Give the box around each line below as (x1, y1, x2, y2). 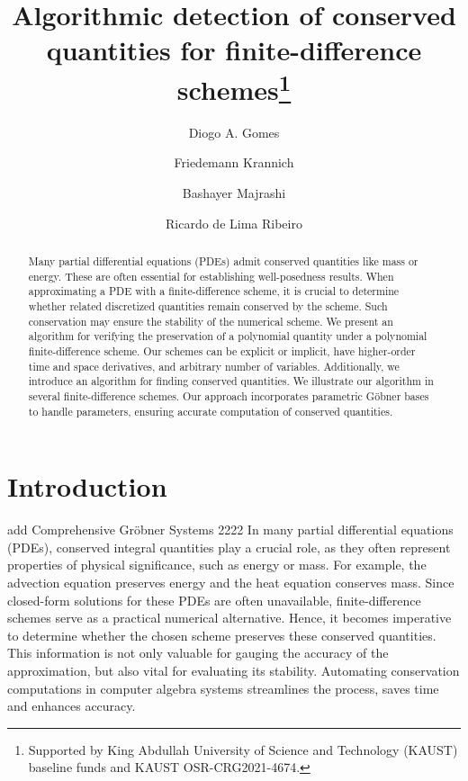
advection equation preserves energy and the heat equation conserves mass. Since (7, 572, 454, 591)
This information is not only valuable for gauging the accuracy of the (7, 643, 389, 662)
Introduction (7, 468, 167, 505)
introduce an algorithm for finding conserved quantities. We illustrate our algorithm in (28, 373, 434, 389)
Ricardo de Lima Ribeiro (166, 213, 302, 232)
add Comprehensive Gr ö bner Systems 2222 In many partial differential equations (7, 520, 454, 539)
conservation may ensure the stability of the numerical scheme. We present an (28, 313, 393, 328)
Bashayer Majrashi (182, 184, 286, 202)
